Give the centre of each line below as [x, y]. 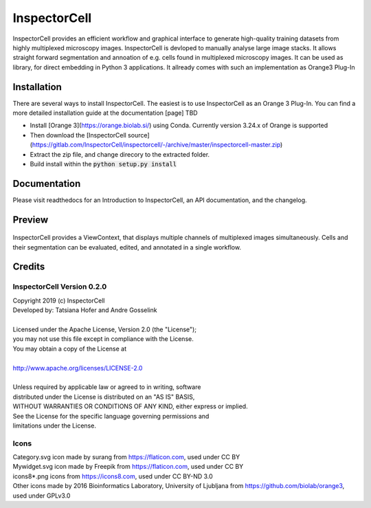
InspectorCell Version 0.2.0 [60, 287]
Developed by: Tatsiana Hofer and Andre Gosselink [85, 310]
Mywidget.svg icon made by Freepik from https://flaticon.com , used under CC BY [128, 467]
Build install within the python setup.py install [103, 164]
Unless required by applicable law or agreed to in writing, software [107, 387]
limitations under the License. [54, 426]
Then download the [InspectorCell [78, 135]
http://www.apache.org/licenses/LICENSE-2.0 [78, 368]
